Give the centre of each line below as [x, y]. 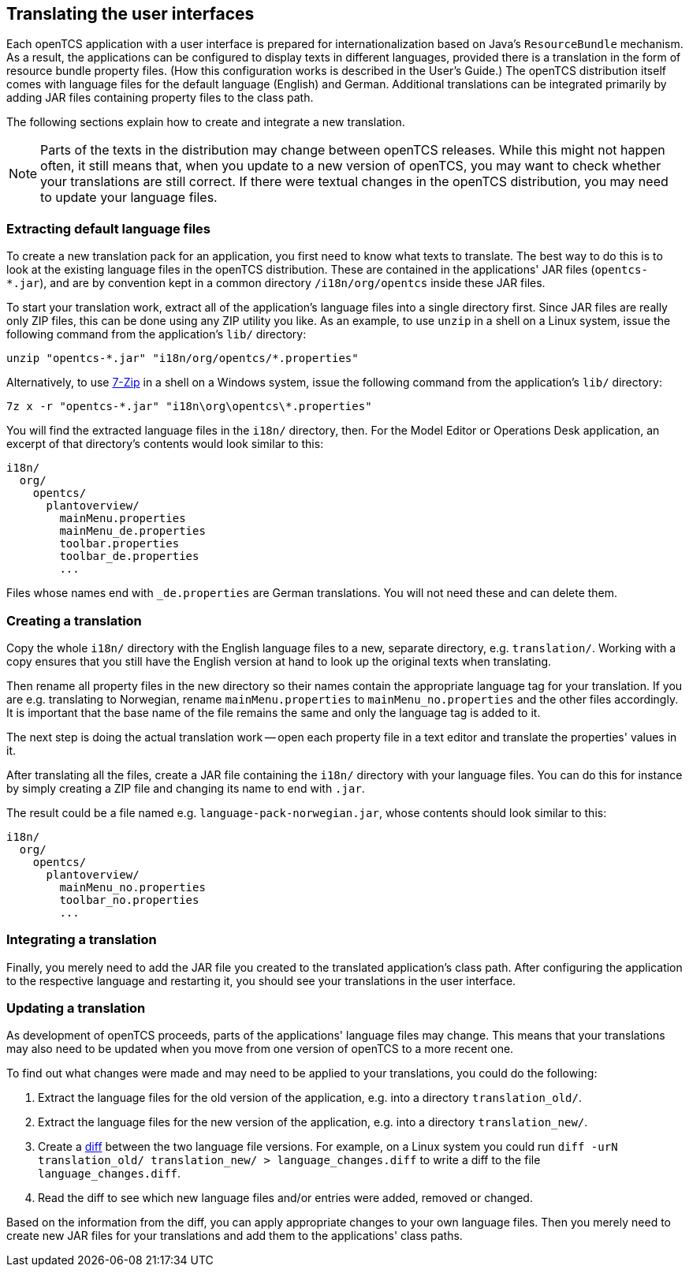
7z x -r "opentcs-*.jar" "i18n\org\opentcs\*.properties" [189, 407]
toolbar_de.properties [129, 556]
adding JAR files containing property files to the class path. [160, 98]
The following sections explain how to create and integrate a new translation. [206, 122]
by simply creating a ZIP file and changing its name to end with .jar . [186, 788]
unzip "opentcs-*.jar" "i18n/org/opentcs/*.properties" [182, 358]
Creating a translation [74, 620]
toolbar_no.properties [129, 900]
